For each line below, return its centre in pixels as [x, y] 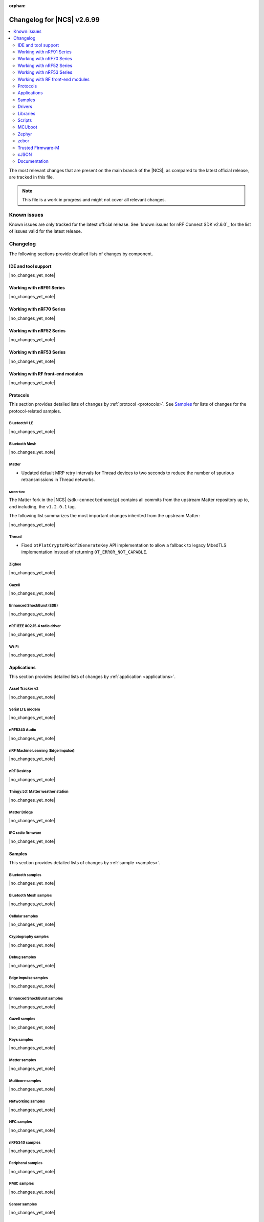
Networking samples [27, 1101]
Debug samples [22, 957]
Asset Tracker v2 [24, 689]
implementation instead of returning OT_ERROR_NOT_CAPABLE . [84, 552]
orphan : [17, 6]
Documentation [33, 161]
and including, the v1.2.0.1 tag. [43, 506]
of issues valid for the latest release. [45, 231]
